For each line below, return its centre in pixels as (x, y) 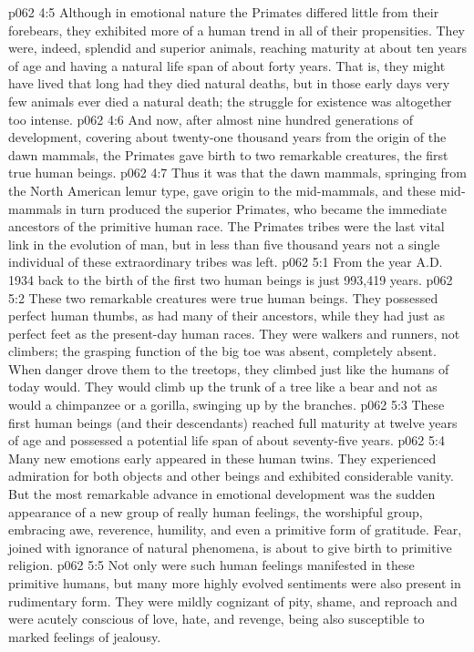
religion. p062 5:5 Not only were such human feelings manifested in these (211, 565)
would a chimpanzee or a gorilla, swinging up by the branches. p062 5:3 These (227, 405)
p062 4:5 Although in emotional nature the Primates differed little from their (224, 12)
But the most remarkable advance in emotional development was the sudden (222, 494)
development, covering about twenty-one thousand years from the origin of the (227, 137)
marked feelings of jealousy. (85, 636)
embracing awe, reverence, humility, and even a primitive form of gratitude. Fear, (235, 530)
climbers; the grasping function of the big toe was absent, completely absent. (222, 351)
